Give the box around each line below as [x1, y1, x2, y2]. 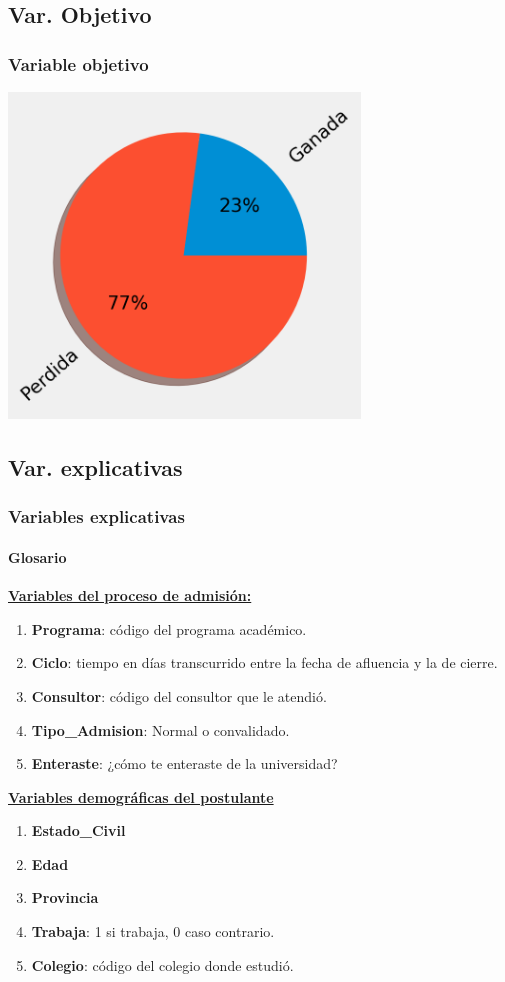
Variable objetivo [8, 51, 149, 76]
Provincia [31, 887, 99, 908]
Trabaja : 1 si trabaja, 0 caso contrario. [31, 921, 275, 942]
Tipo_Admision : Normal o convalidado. [31, 719, 290, 740]
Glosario [8, 546, 67, 567]
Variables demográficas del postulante [8, 786, 274, 807]
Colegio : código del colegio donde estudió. [31, 954, 294, 975]
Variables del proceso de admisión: [8, 585, 252, 606]
